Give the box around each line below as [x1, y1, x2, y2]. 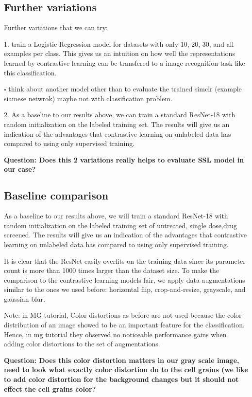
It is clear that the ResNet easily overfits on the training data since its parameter [4, 255, 246, 266]
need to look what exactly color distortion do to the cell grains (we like [4, 364, 248, 375]
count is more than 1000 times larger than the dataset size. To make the [4, 265, 219, 275]
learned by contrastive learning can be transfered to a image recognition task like [4, 57, 245, 68]
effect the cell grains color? [4, 383, 96, 394]
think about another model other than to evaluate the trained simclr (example [8, 84, 242, 94]
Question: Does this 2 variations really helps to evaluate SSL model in [4, 154, 244, 164]
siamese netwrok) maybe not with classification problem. [4, 93, 172, 103]
